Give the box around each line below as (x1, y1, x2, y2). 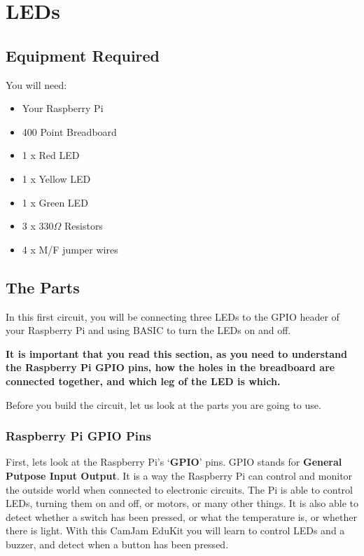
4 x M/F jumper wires (22, 242, 118, 256)
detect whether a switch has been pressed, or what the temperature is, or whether (6, 509, 357, 524)
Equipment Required (6, 44, 160, 66)
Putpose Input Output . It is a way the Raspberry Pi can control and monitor (6, 468, 353, 482)
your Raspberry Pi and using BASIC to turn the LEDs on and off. (6, 323, 291, 338)
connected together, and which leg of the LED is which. (6, 373, 281, 388)
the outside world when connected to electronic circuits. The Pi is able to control (6, 482, 353, 496)
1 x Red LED (22, 148, 80, 162)
